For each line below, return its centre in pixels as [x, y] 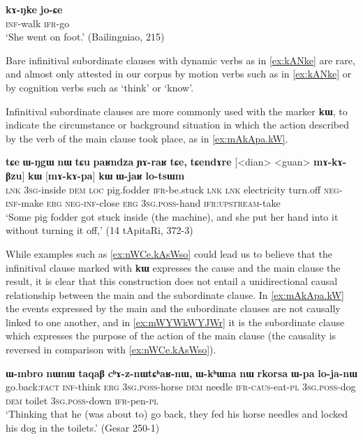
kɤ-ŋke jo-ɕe [34, 9]
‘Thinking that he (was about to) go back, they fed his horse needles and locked [177, 414]
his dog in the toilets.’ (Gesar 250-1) [83, 428]
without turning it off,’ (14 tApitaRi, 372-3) [99, 230]
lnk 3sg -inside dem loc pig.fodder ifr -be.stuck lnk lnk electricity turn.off [163, 189]
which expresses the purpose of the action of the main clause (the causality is [171, 336]
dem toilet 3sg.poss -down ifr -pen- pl [82, 400]
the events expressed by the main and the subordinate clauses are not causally [173, 308]
